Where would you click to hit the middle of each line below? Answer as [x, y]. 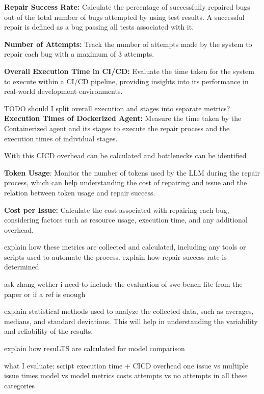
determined [22, 267]
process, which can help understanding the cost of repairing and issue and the [126, 182]
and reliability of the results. [49, 331]
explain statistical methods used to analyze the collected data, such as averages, [129, 311]
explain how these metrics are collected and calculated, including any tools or [125, 247]
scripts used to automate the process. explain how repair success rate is [115, 256]
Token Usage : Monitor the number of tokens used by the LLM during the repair [132, 172]
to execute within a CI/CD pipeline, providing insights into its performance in [126, 81]
